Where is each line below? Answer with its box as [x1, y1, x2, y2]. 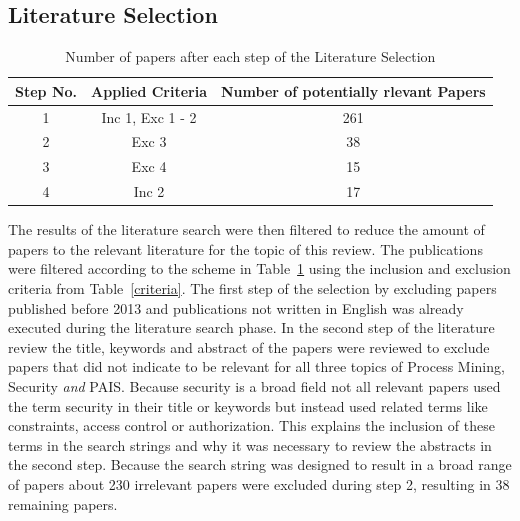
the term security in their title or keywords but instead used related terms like [8, 395, 488, 416]
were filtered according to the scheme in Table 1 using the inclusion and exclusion [8, 258, 511, 279]
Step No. [15, 80, 78, 101]
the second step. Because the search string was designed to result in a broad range [8, 454, 512, 475]
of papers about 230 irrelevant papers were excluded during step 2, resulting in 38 [8, 473, 510, 494]
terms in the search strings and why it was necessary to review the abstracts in [8, 434, 492, 455]
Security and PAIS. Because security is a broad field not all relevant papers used [8, 376, 501, 397]
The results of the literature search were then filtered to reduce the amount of [8, 219, 485, 240]
